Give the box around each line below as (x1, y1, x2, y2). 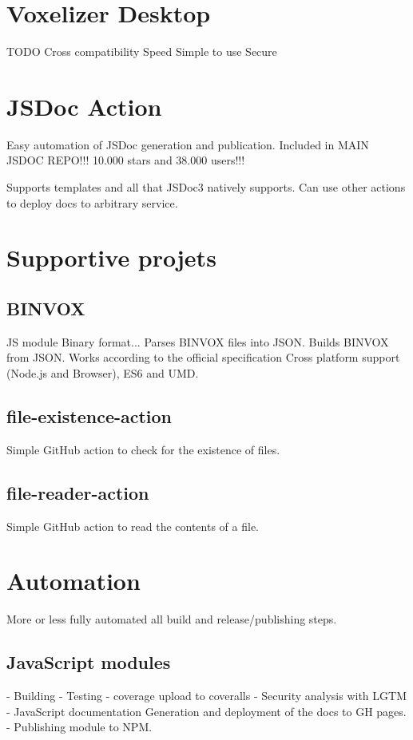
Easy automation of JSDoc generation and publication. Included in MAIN (6, 136, 369, 152)
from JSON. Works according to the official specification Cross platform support (6, 349, 400, 366)
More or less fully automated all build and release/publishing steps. (6, 611, 337, 627)
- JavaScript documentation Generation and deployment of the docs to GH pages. (6, 702, 407, 719)
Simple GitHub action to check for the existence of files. (6, 441, 280, 457)
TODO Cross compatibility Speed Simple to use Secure (6, 43, 277, 60)
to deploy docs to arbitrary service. (6, 194, 178, 211)
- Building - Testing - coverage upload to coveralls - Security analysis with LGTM (6, 687, 407, 704)
